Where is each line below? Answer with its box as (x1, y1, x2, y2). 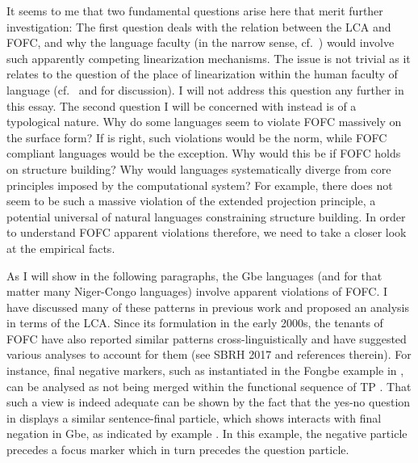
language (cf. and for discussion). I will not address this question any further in (6, 81, 404, 98)
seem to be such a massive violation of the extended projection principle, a (6, 192, 376, 209)
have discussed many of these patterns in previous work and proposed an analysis (6, 298, 410, 315)
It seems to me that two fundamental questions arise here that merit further (6, 2, 383, 19)
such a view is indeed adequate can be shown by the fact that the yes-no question (6, 394, 411, 410)
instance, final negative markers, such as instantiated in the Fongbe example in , (6, 362, 404, 379)
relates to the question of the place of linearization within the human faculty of (6, 65, 398, 82)
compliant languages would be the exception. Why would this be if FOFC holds (6, 145, 401, 162)
